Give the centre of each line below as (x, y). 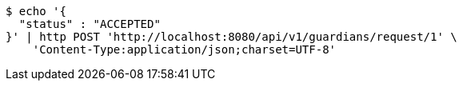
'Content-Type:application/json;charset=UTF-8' (184, 49)
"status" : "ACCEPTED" (90, 24)
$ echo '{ (36, 11)
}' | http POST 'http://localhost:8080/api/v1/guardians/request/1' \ (231, 37)
